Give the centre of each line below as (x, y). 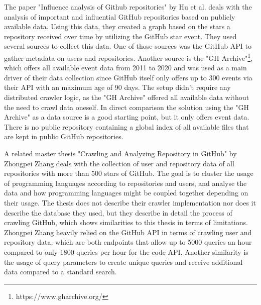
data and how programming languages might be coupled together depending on (126, 193)
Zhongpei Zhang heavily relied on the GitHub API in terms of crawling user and (128, 232)
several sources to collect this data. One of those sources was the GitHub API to (128, 46)
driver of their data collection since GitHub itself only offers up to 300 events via (128, 77)
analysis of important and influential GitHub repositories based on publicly (120, 16)
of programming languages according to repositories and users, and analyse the (125, 183)
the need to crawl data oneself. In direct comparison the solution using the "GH (126, 107)
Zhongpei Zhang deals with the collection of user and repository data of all (119, 163)
